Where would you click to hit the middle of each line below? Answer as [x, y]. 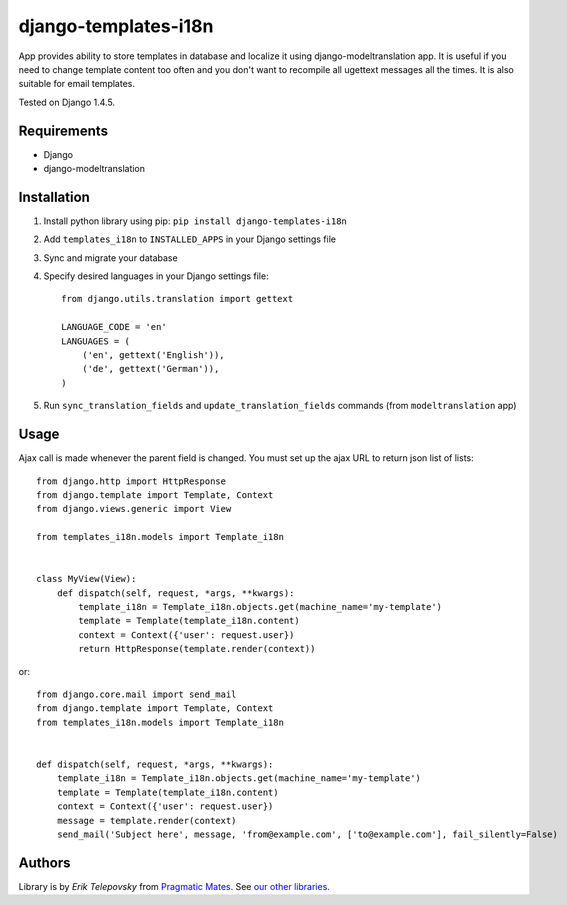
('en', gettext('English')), [153, 355]
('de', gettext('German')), [150, 369]
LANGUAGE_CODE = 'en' [114, 327]
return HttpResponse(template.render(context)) [197, 649]
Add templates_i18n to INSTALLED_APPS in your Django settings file [190, 239]
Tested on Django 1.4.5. [66, 102]
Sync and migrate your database [111, 257]
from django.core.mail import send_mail [136, 694]
